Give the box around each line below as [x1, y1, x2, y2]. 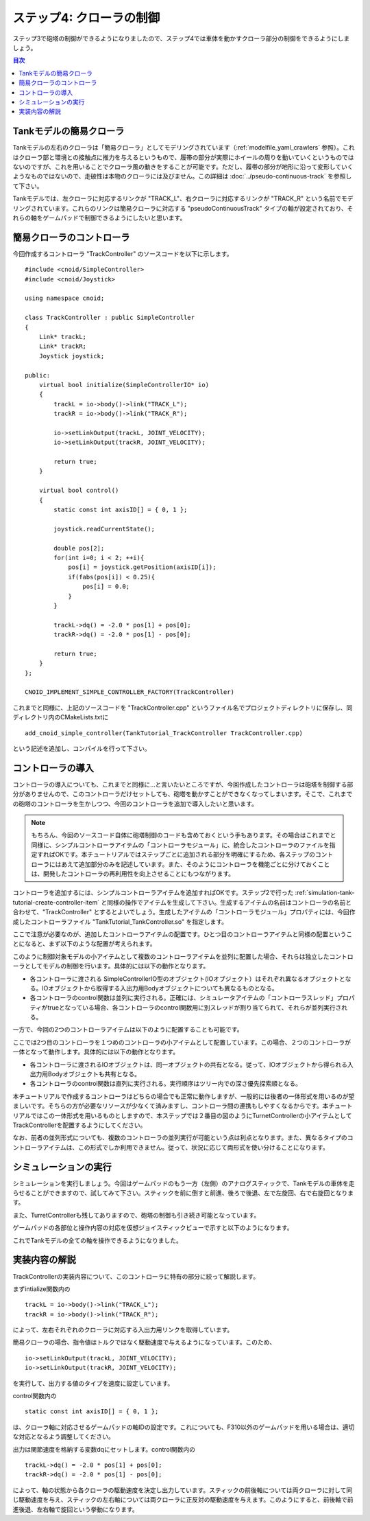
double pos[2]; [53, 544, 105, 552]
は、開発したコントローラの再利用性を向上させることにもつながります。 [31, 870, 235, 878]
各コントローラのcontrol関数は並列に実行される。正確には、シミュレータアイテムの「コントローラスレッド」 [29, 994, 337, 1002]
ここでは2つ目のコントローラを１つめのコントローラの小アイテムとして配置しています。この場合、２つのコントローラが [12, 1038, 351, 1046]
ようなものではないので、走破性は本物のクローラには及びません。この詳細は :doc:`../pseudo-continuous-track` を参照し [12, 172, 352, 181]
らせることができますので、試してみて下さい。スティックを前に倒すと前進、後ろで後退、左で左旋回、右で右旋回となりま [12, 1189, 354, 1197]
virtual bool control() [38, 487, 119, 494]
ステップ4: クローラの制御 [12, 10, 160, 25]
